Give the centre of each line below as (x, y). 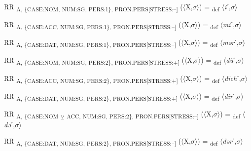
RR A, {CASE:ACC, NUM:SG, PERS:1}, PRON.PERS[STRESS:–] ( (93, 25)
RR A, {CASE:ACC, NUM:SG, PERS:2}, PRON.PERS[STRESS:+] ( (93, 78)
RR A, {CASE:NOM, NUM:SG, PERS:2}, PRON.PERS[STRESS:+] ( (94, 61)
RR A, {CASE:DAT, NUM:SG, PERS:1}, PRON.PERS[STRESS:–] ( (93, 43)
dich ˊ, (233, 78)
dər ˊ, (230, 141)
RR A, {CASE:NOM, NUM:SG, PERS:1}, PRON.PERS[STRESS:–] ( (93, 7)
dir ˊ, (231, 95)
